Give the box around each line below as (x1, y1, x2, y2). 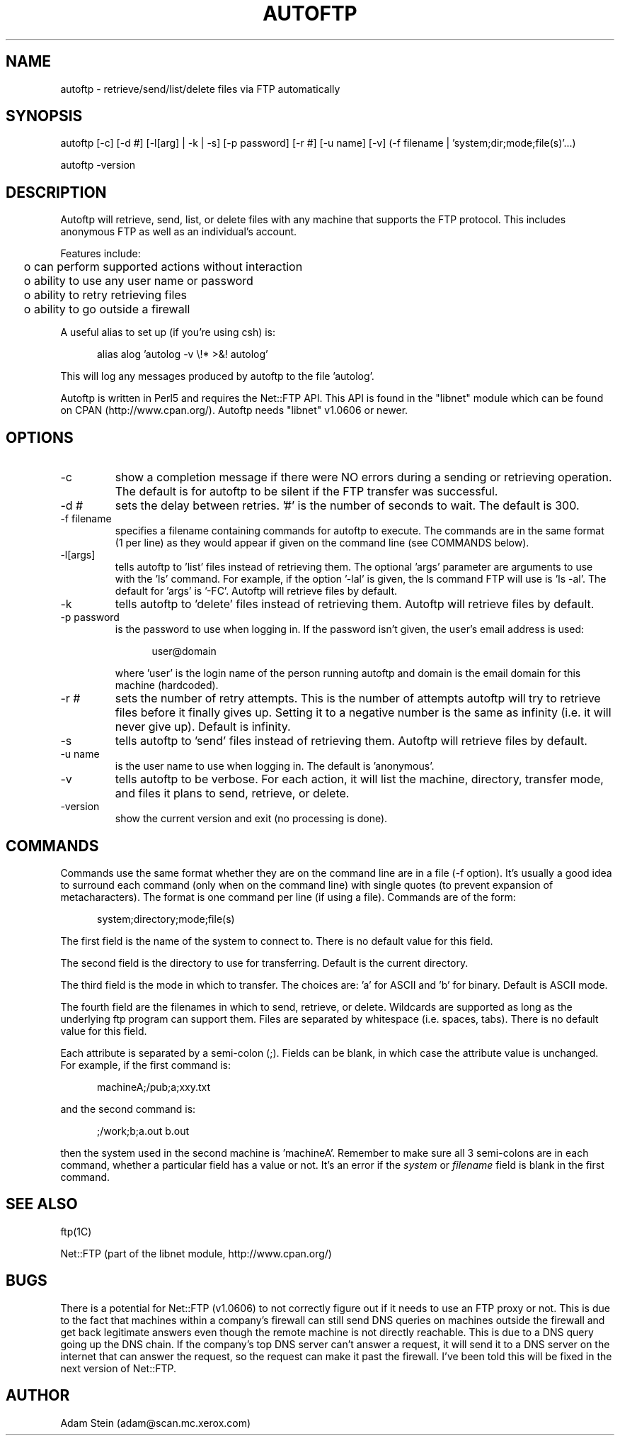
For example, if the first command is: (60, 1058, 231, 1071)
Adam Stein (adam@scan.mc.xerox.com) (60, 1416, 251, 1429)
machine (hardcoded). (115, 679, 219, 692)
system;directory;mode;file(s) (97, 912, 235, 925)
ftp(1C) (60, 1225, 92, 1238)
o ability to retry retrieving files (23, 288, 188, 303)
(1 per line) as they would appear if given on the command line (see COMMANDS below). (115, 537, 529, 549)
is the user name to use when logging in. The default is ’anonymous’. (115, 760, 435, 773)
